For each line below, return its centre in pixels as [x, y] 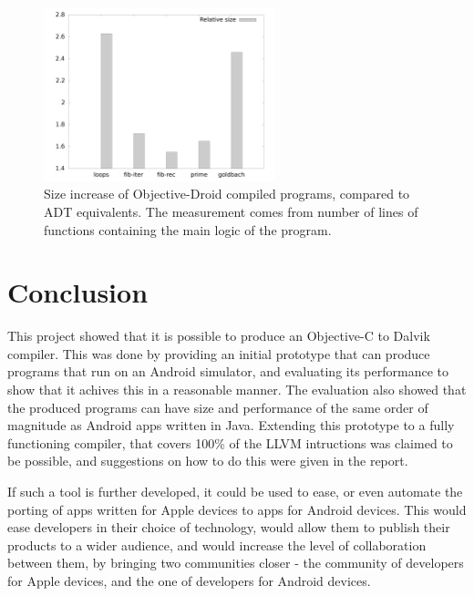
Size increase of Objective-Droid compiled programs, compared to [227, 194]
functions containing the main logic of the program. [188, 229]
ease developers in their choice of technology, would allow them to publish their [229, 527]
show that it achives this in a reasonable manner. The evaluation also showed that [237, 390]
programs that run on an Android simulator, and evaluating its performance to [228, 371]
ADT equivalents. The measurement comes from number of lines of [231, 211]
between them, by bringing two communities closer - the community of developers [236, 563]
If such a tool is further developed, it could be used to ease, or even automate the [235, 492]
